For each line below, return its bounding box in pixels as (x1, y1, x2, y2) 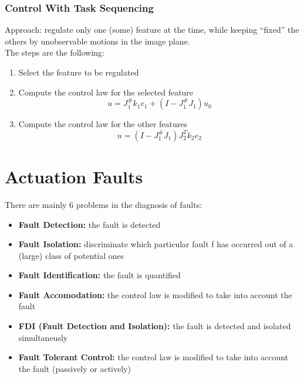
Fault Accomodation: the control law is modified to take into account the (18, 288, 292, 301)
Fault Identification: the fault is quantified (18, 269, 181, 281)
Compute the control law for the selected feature (18, 86, 194, 98)
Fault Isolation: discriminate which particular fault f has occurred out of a (18, 238, 293, 250)
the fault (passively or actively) (18, 362, 131, 374)
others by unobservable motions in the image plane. (5, 35, 190, 47)
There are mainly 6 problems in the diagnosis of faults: (5, 198, 202, 210)
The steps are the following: (5, 46, 104, 59)
